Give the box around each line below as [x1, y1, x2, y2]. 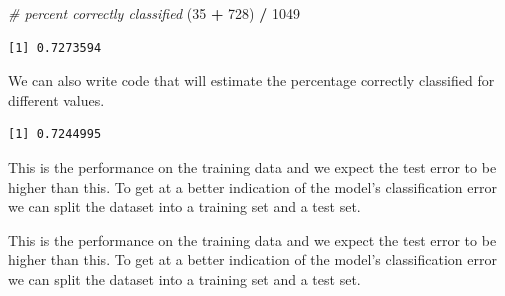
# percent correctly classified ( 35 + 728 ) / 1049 [8, 3, 300, 23]
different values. [8, 89, 105, 110]
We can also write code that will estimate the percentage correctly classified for [8, 70, 495, 91]
